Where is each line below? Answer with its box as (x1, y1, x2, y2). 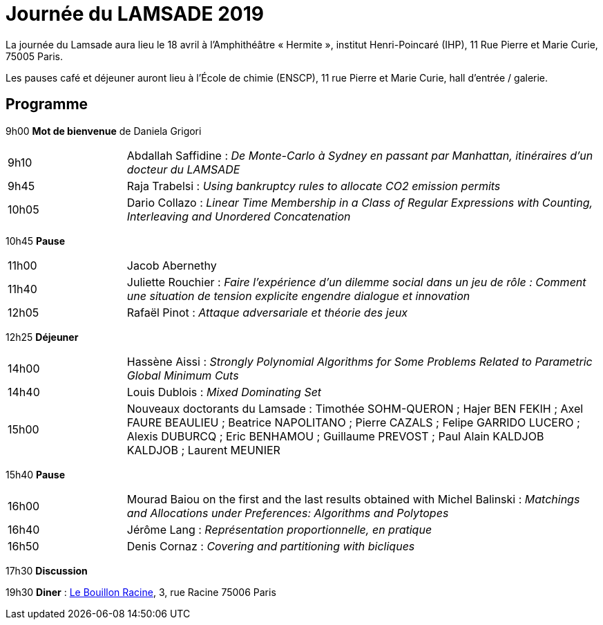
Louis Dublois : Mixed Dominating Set (126, 384, 322, 399)
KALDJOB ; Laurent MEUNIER (126, 442, 280, 457)
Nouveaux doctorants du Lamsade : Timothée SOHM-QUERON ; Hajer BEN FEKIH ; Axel (126, 401, 584, 416)
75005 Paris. (6, 50, 64, 62)
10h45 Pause (6, 234, 66, 247)
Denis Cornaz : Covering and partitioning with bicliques (126, 539, 415, 553)
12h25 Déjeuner (6, 330, 79, 343)
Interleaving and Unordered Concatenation (126, 209, 351, 223)
